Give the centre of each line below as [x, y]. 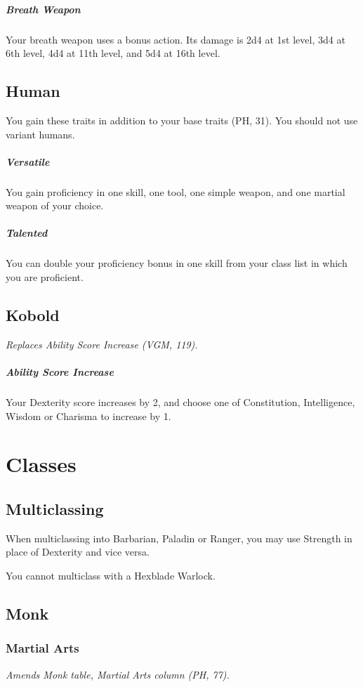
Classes [41, 464]
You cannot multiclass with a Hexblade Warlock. [111, 575]
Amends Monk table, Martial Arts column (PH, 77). [118, 674]
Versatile [28, 161]
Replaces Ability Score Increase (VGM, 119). [102, 344]
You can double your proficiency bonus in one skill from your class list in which [177, 263]
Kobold [33, 315]
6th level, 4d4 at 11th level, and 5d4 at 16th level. [113, 53]
